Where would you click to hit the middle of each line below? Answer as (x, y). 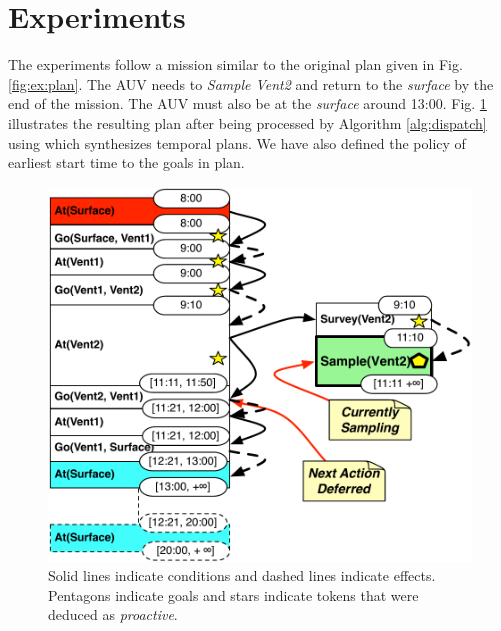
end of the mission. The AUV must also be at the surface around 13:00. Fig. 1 (247, 103)
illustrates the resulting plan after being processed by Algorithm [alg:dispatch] (247, 122)
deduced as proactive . (113, 614)
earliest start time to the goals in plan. (126, 162)
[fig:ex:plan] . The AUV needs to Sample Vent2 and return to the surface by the (251, 83)
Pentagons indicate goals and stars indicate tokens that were (233, 594)
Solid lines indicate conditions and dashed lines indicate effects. (242, 575)
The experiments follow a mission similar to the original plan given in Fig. (235, 64)
